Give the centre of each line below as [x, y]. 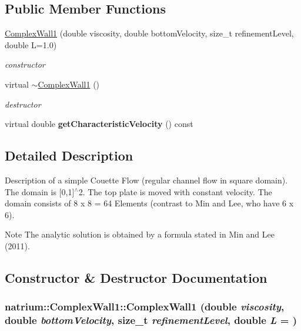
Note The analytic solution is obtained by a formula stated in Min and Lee [140, 234]
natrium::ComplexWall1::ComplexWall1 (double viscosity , [145, 307]
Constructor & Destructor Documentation [136, 277]
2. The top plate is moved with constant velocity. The [175, 191]
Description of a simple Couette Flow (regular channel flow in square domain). [146, 180]
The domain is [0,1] [40, 191]
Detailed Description [69, 156]
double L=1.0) [31, 44]
